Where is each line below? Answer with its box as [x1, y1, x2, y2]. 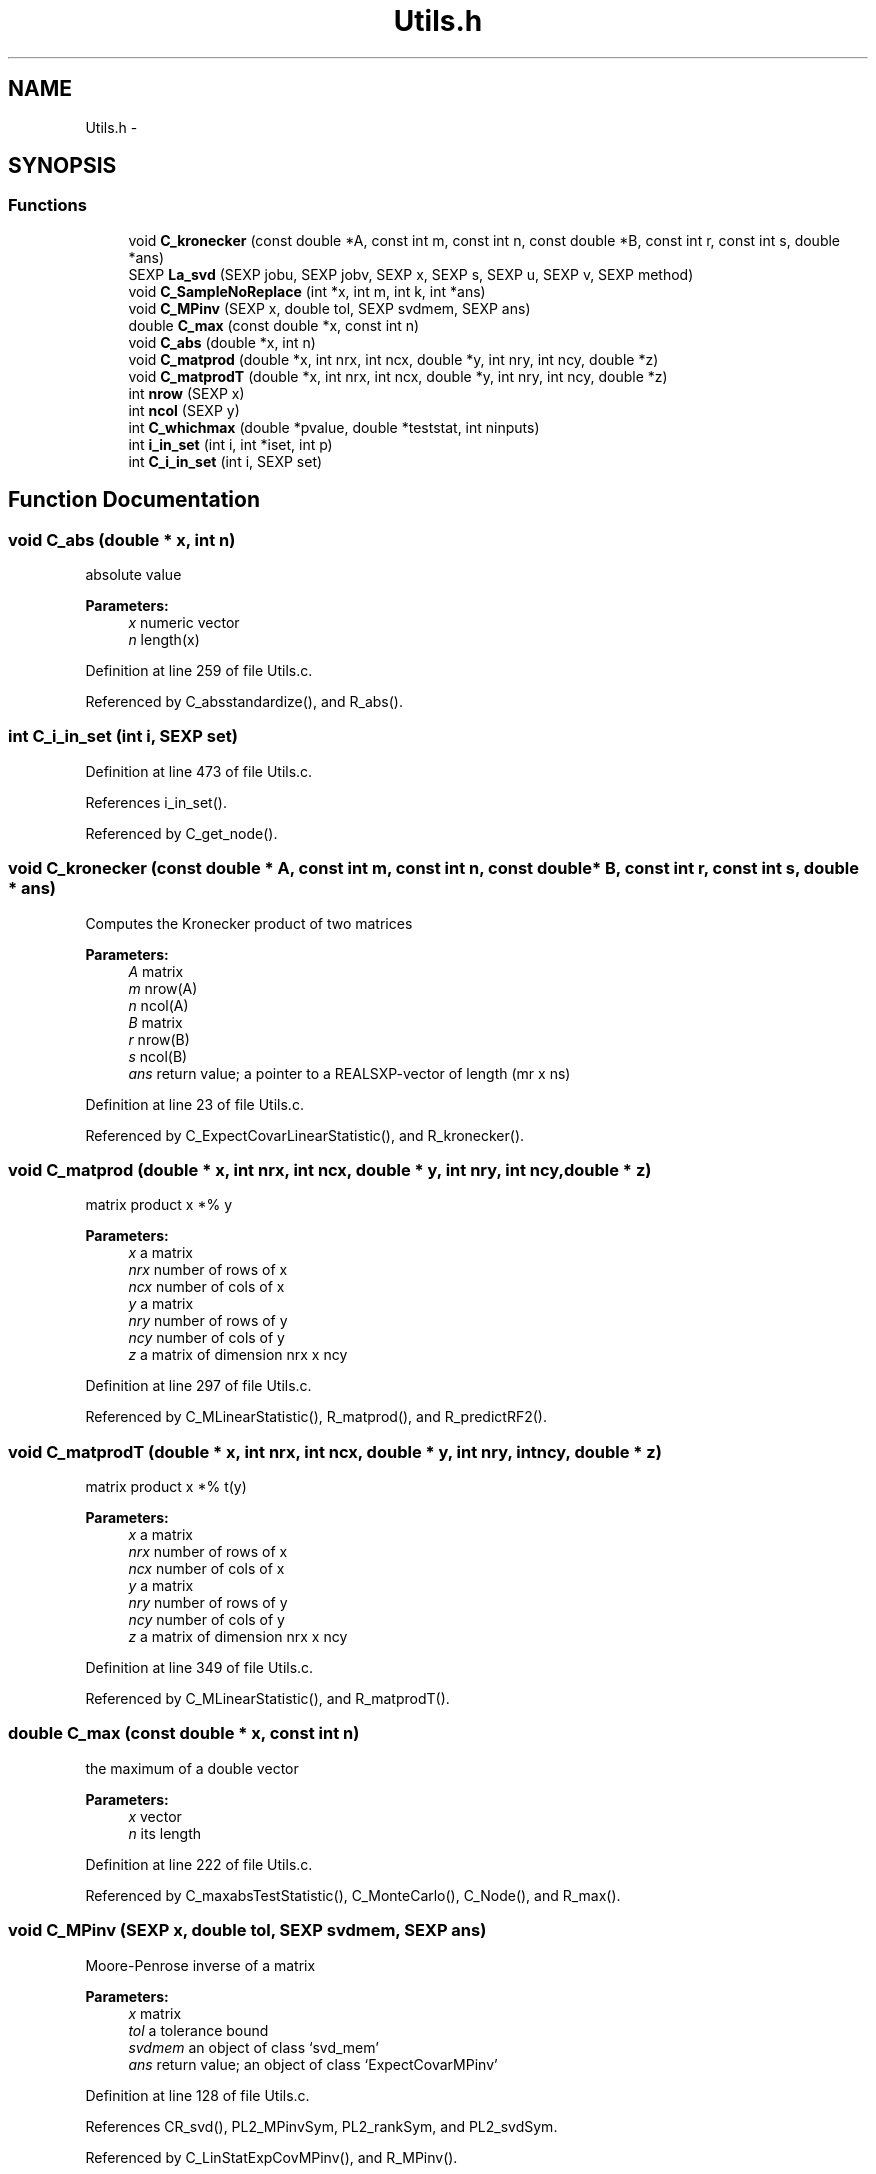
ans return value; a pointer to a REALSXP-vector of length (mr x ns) [128, 1064, 571, 1082]
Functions [8, 195, 87, 216]
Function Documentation [8, 487, 260, 513]
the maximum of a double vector [85, 1759, 299, 1777]
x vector [128, 1807, 182, 1825]
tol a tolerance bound [128, 2021, 269, 2039]
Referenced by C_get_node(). [85, 824, 278, 842]
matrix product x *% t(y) [85, 1478, 247, 1496]
